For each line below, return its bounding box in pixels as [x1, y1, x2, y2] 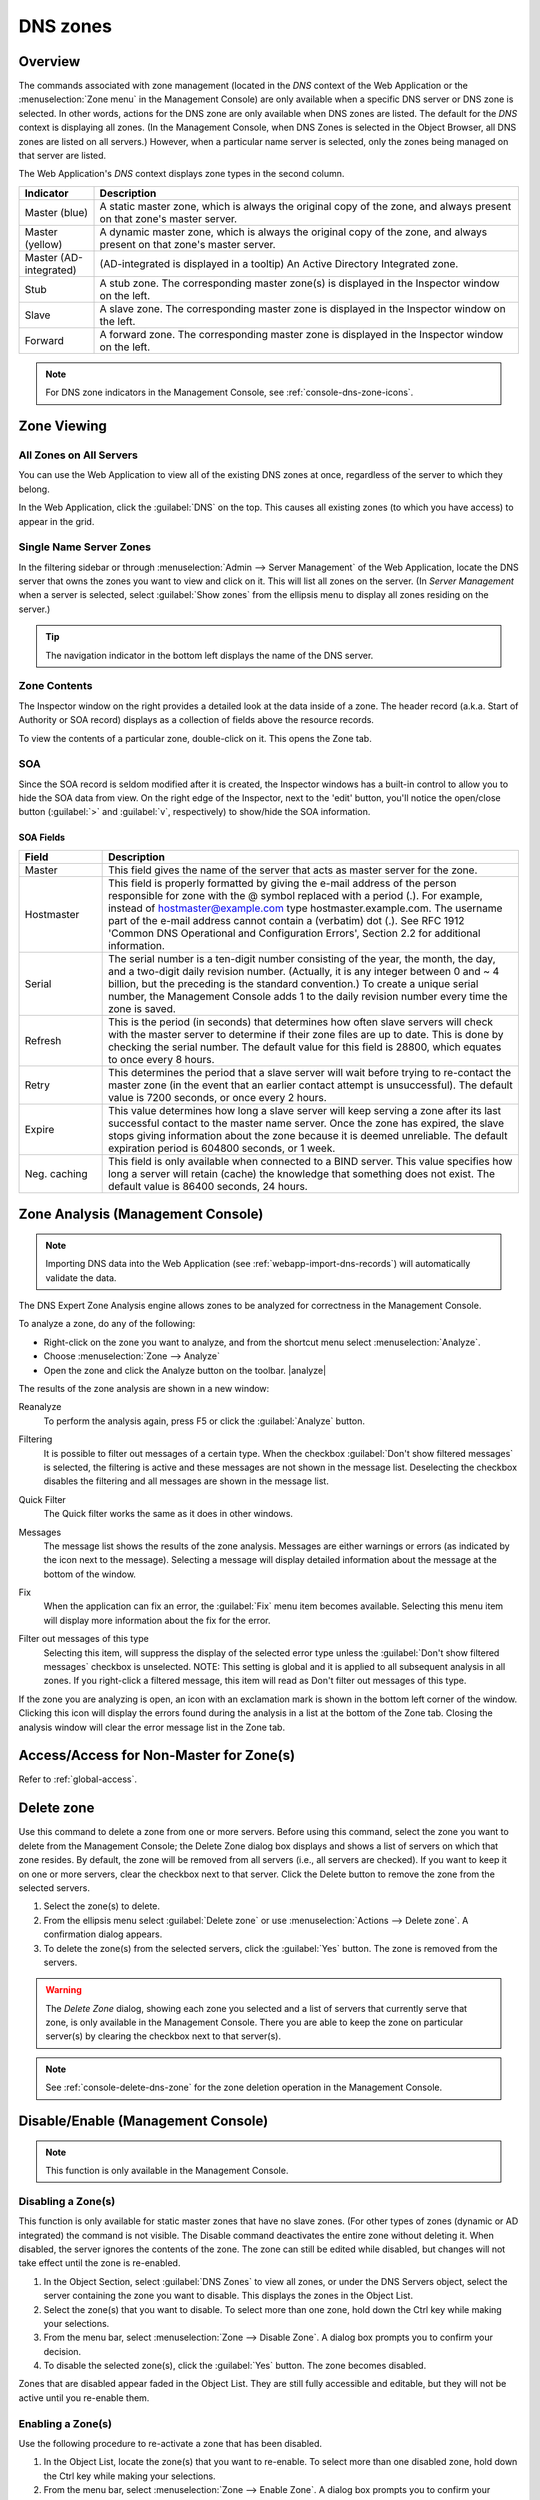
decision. [43, 2345, 82, 2357]
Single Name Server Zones [18, 540, 152, 554]
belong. [18, 483, 50, 495]
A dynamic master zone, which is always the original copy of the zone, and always [99, 225, 488, 239]
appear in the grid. [18, 515, 95, 527]
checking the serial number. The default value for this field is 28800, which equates [108, 1040, 502, 1054]
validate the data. [45, 1271, 117, 1284]
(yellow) [24, 237, 63, 251]
